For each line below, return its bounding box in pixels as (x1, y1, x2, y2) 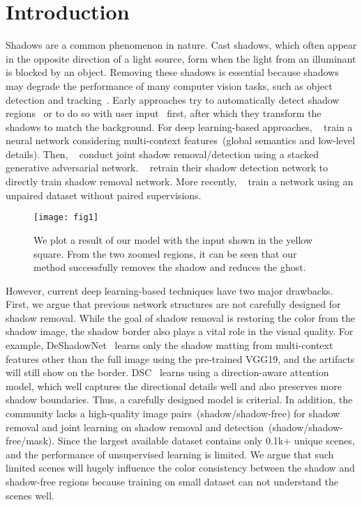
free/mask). (6, 433, 55, 448)
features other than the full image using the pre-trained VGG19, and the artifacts (6, 351, 355, 366)
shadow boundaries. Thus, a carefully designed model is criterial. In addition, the (6, 392, 353, 407)
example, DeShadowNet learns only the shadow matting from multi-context (6, 338, 333, 352)
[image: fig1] (33, 212, 99, 223)
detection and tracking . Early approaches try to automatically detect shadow (6, 92, 340, 107)
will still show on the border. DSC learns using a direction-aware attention (6, 365, 329, 380)
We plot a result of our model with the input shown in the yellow (33, 232, 313, 247)
